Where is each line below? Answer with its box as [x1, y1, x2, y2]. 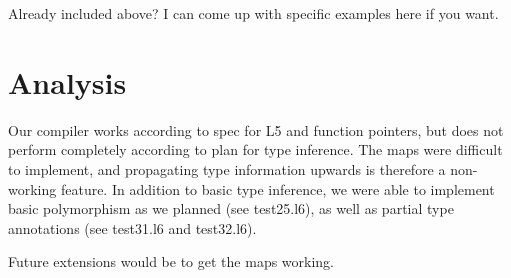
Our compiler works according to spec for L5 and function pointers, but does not [8, 119, 504, 140]
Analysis [8, 61, 127, 102]
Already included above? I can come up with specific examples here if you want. [8, 3, 499, 23]
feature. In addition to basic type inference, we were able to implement [60, 178, 495, 199]
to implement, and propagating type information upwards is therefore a [8, 158, 446, 179]
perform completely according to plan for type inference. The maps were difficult [8, 139, 503, 160]
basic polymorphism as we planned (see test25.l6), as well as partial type [8, 198, 454, 219]
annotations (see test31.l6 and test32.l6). [8, 217, 257, 238]
